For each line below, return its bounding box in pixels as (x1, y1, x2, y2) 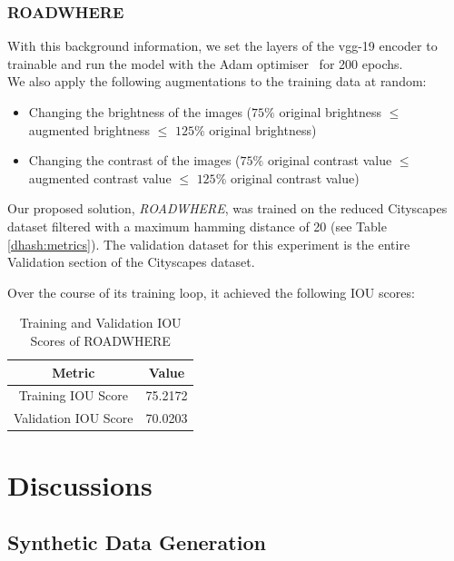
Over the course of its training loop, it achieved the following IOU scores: (7, 282, 415, 301)
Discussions (7, 466, 153, 503)
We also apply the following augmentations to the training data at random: (7, 72, 427, 91)
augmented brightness (28, 120, 150, 139)
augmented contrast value (28, 168, 172, 187)
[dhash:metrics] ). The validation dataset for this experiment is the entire (7, 234, 410, 253)
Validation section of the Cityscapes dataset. (7, 252, 255, 271)
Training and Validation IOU (19, 313, 182, 332)
